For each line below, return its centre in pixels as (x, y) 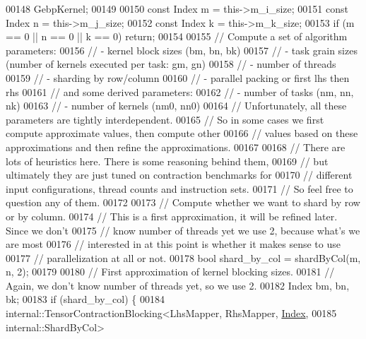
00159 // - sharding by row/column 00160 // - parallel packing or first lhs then (178, 77)
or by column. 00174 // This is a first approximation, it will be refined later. (172, 216)
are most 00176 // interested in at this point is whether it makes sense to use (173, 244)
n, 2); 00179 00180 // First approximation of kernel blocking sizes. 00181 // (170, 272)
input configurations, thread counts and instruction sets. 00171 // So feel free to (179, 188)
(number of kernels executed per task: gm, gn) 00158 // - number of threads (171, 64)
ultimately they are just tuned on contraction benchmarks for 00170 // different (179, 175)
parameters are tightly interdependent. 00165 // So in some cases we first (165, 119)
